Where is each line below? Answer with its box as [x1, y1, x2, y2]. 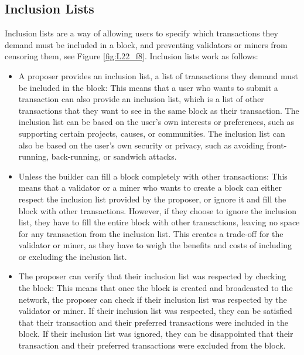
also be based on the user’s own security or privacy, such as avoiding [18, 138, 264, 151]
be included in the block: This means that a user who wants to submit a [18, 81, 278, 93]
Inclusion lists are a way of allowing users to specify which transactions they [5, 27, 278, 39]
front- [267, 138, 287, 151]
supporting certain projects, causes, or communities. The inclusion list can [18, 127, 285, 139]
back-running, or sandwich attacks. [51, 150, 177, 163]
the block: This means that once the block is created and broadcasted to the [18, 282, 293, 294]
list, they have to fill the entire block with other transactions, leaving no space [18, 216, 300, 228]
